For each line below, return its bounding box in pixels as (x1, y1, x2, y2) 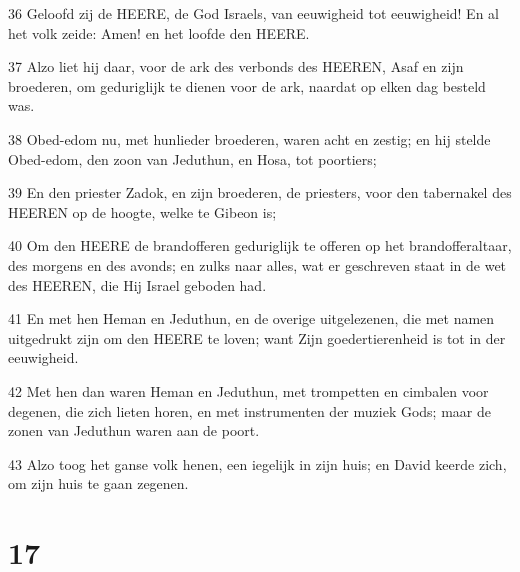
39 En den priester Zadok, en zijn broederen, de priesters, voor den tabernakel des (8, 182, 512, 203)
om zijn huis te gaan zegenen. (8, 473, 189, 494)
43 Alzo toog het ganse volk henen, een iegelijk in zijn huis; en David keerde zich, (8, 453, 507, 474)
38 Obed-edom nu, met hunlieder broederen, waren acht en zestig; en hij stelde (8, 128, 491, 149)
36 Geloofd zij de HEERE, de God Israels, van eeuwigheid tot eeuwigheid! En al (8, 3, 499, 23)
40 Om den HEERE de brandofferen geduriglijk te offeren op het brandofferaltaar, (8, 235, 512, 256)
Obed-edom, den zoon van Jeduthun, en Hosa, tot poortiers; (8, 148, 377, 169)
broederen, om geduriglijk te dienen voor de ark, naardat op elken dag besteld (8, 75, 486, 96)
